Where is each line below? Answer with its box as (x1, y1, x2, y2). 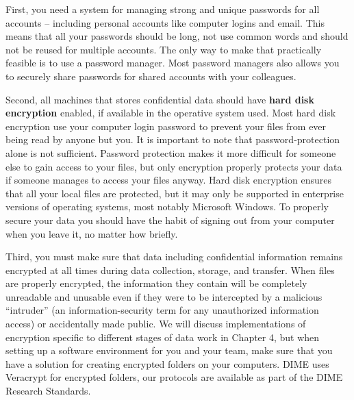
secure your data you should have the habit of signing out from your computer (5, 212, 335, 227)
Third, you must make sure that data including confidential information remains (5, 249, 343, 264)
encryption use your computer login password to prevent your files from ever (5, 118, 327, 133)
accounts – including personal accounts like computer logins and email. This (5, 15, 325, 29)
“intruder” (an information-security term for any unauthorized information (5, 303, 319, 317)
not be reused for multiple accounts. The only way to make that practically (5, 42, 322, 56)
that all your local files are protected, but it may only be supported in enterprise (5, 186, 344, 200)
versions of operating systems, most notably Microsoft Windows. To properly (5, 199, 329, 214)
